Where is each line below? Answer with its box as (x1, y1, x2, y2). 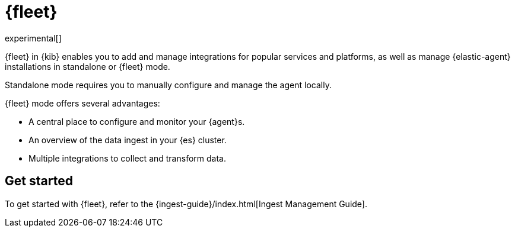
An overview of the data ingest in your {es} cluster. (28, 134, 227, 145)
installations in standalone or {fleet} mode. (5, 61, 170, 72)
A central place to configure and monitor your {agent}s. (28, 116, 245, 127)
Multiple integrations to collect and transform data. (28, 153, 226, 163)
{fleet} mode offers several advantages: (5, 98, 160, 108)
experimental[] (5, 33, 62, 43)
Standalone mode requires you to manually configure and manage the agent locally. (5, 79, 332, 90)
